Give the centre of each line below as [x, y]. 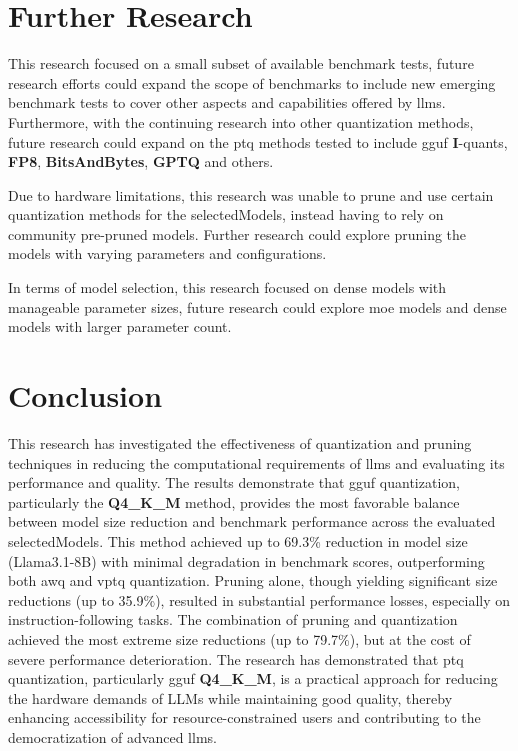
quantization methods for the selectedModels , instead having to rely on [226, 214]
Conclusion [85, 395]
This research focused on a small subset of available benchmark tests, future [241, 63]
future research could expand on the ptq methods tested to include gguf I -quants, [258, 141]
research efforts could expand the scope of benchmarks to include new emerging [252, 82]
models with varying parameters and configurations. [167, 253]
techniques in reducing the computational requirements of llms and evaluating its [256, 462]
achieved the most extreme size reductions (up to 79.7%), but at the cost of [239, 638]
